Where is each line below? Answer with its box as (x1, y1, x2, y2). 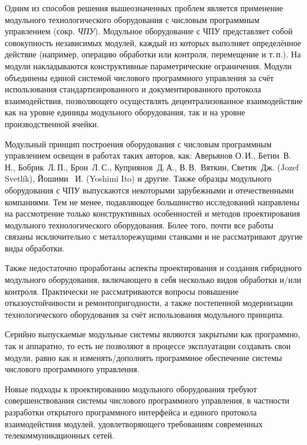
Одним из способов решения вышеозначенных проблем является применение (5, 2, 283, 14)
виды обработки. (5, 241, 64, 254)
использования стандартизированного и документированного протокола (5, 83, 261, 95)
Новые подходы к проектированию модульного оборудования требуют (5, 382, 257, 395)
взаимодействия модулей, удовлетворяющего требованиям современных (5, 417, 263, 430)
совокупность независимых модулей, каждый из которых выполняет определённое (5, 36, 302, 49)
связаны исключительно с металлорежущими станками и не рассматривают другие (5, 230, 303, 243)
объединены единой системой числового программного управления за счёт (5, 71, 274, 83)
